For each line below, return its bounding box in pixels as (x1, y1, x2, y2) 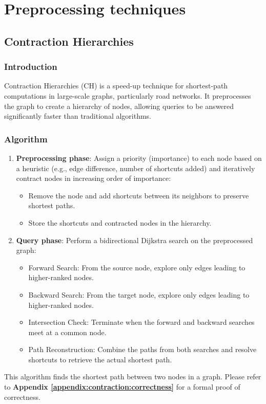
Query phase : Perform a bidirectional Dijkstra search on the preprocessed (16, 234, 253, 245)
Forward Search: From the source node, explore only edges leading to (28, 262, 245, 272)
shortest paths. (28, 200, 75, 211)
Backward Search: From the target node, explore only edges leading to (28, 289, 250, 300)
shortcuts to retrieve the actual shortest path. (28, 354, 172, 364)
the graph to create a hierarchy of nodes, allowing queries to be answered (4, 100, 234, 111)
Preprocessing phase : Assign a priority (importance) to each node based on (16, 152, 262, 163)
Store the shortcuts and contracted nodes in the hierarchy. (28, 217, 212, 228)
